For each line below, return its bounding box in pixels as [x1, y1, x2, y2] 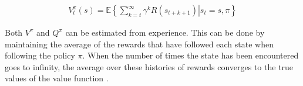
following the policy [5, 49, 75, 61]
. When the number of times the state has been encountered [82, 49, 299, 61]
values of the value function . [5, 72, 109, 84]
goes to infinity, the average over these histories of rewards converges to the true [5, 60, 294, 73]
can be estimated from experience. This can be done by [65, 26, 265, 39]
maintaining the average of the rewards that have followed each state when [5, 37, 274, 50]
